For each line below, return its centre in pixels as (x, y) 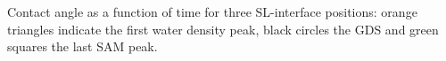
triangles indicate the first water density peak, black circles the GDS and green (223, 29)
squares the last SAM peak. (83, 46)
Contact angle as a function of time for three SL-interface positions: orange (212, 11)
